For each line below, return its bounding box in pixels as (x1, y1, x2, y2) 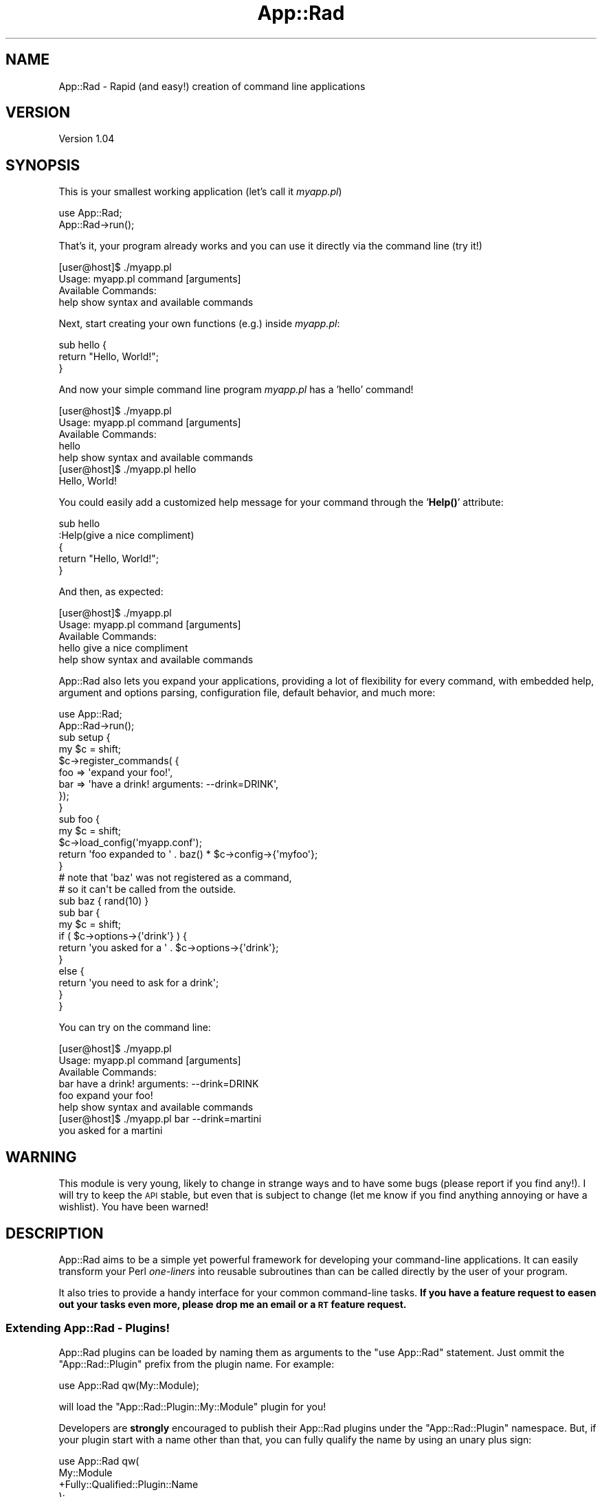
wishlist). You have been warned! (58, 1201, 209, 1213)
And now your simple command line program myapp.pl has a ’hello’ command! (58, 384, 414, 396)
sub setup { (58, 731, 111, 744)
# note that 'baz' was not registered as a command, (58, 872, 292, 884)
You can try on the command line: (58, 1021, 211, 1034)
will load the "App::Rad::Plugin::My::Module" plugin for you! (58, 1400, 326, 1412)
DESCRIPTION (5, 1224, 104, 1242)
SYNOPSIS (5, 156, 80, 174)
